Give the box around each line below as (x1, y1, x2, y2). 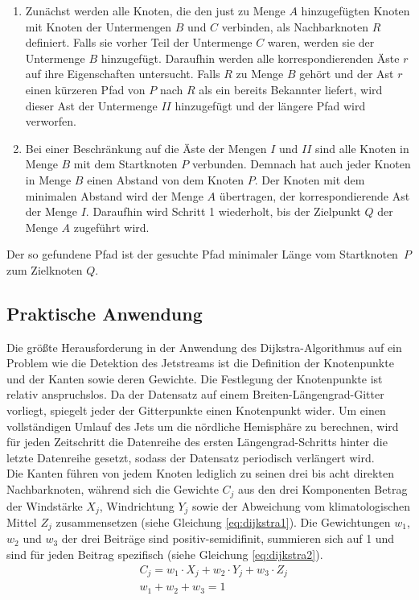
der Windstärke (6, 497, 83, 514)
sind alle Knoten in (315, 139, 409, 156)
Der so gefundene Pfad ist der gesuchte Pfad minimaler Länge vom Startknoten (6, 246, 398, 263)
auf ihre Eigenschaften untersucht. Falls (25, 65, 220, 82)
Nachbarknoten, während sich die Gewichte (6, 481, 219, 498)
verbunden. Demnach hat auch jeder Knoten (191, 155, 411, 172)
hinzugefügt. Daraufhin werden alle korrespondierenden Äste (101, 49, 400, 66)
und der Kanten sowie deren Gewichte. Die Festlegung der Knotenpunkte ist (6, 370, 383, 387)
